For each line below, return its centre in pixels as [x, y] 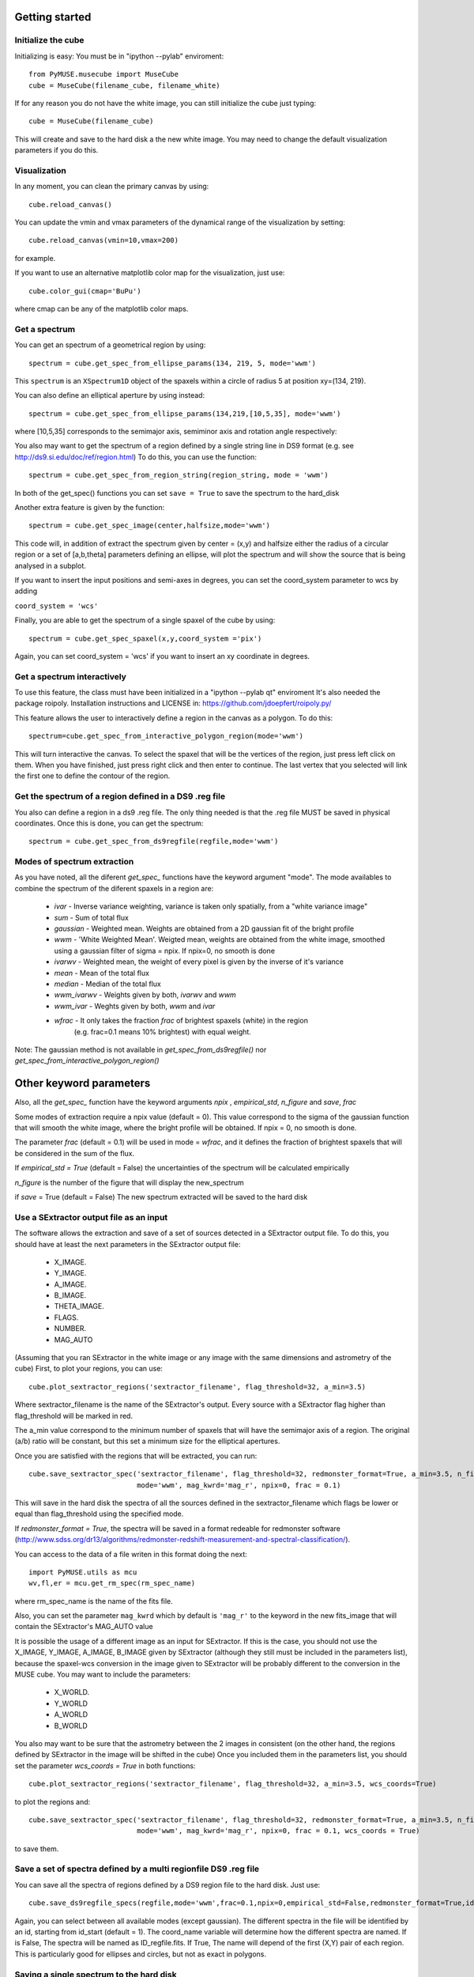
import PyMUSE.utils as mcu [83, 1572]
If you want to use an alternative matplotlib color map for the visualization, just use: [150, 273]
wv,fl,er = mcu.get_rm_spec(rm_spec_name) [112, 1583]
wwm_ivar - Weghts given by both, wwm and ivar [135, 1006]
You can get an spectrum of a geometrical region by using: [110, 345]
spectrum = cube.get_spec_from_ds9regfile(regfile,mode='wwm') [154, 841]
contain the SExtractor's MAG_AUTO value [84, 1627]
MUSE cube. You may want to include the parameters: [103, 1675]
